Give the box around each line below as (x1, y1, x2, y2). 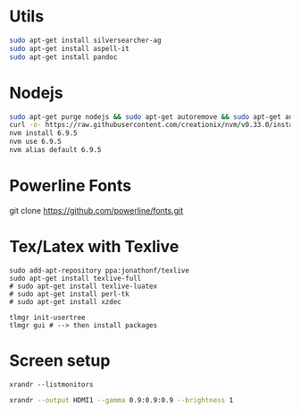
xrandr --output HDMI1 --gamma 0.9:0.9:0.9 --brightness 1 (9, 395, 234, 404)
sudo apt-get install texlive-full (9, 274, 142, 283)
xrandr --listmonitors (9, 380, 94, 389)
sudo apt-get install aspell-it (9, 44, 129, 53)
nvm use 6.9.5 (9, 137, 62, 147)
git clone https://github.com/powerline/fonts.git (9, 205, 184, 215)
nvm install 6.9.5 (9, 129, 78, 138)
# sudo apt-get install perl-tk (9, 289, 129, 299)
